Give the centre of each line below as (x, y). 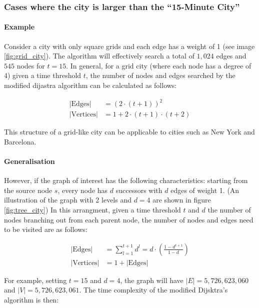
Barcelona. (20, 141)
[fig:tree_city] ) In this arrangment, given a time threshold (92, 209)
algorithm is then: (31, 299)
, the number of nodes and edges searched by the (160, 75)
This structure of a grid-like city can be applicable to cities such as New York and (129, 132)
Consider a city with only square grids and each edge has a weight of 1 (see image (129, 46)
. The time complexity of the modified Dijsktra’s (153, 290)
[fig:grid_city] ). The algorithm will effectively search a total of (99, 56)
